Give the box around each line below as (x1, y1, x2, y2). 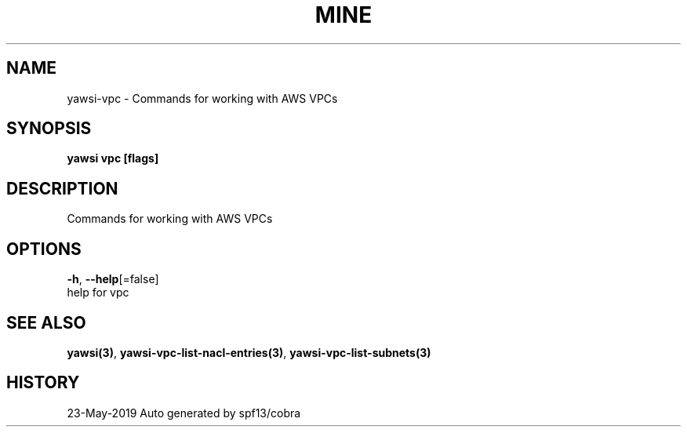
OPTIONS (6, 238, 82, 259)
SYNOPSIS (6, 118, 92, 139)
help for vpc (67, 286, 129, 300)
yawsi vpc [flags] (67, 151, 159, 166)
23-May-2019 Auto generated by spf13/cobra (67, 406, 301, 420)
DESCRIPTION (6, 178, 118, 198)
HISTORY (6, 373, 80, 393)
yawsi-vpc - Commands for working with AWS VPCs (67, 91, 338, 105)
